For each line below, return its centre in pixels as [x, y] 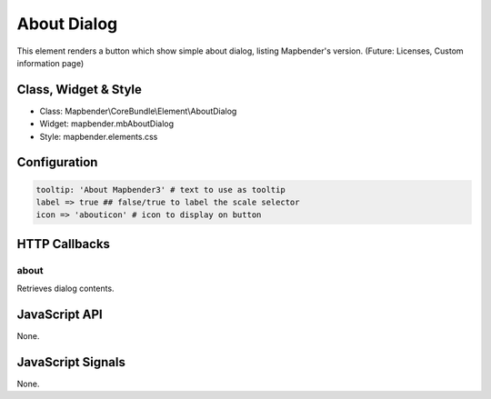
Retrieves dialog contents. [65, 289]
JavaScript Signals [71, 362]
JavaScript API [60, 314]
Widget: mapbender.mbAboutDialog [107, 124]
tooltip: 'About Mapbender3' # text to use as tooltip [160, 190]
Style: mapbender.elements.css [99, 136]
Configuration [57, 162]
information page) [50, 63]
